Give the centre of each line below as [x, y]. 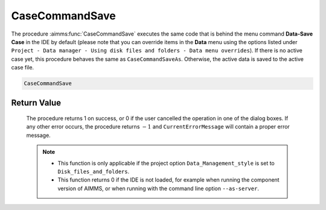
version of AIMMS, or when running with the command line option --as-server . [158, 188]
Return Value [36, 103]
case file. [23, 68]
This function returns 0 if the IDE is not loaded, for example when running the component [169, 180]
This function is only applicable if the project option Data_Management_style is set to [166, 163]
